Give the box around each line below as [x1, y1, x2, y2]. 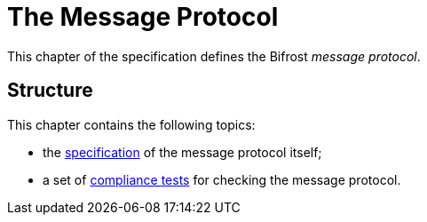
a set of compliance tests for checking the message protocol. [43, 171, 401, 187]
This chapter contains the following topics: [7, 116, 256, 132]
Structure [7, 79, 93, 102]
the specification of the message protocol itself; [43, 144, 322, 160]
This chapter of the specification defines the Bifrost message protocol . [7, 48, 421, 64]
